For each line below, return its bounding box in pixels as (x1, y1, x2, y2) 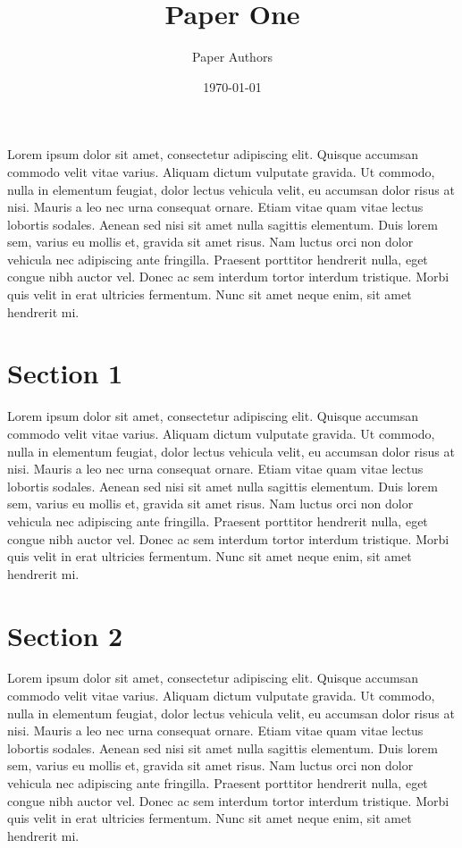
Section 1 (7, 355, 123, 391)
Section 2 (7, 617, 123, 653)
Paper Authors (192, 47, 273, 66)
